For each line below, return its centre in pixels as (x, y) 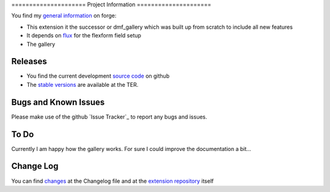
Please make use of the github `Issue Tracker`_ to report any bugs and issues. (109, 117)
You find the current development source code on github (98, 76)
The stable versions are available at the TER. (82, 84)
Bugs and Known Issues (58, 102)
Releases (29, 61)
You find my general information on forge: (64, 16)
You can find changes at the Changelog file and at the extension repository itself (112, 181)
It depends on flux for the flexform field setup (84, 35)
